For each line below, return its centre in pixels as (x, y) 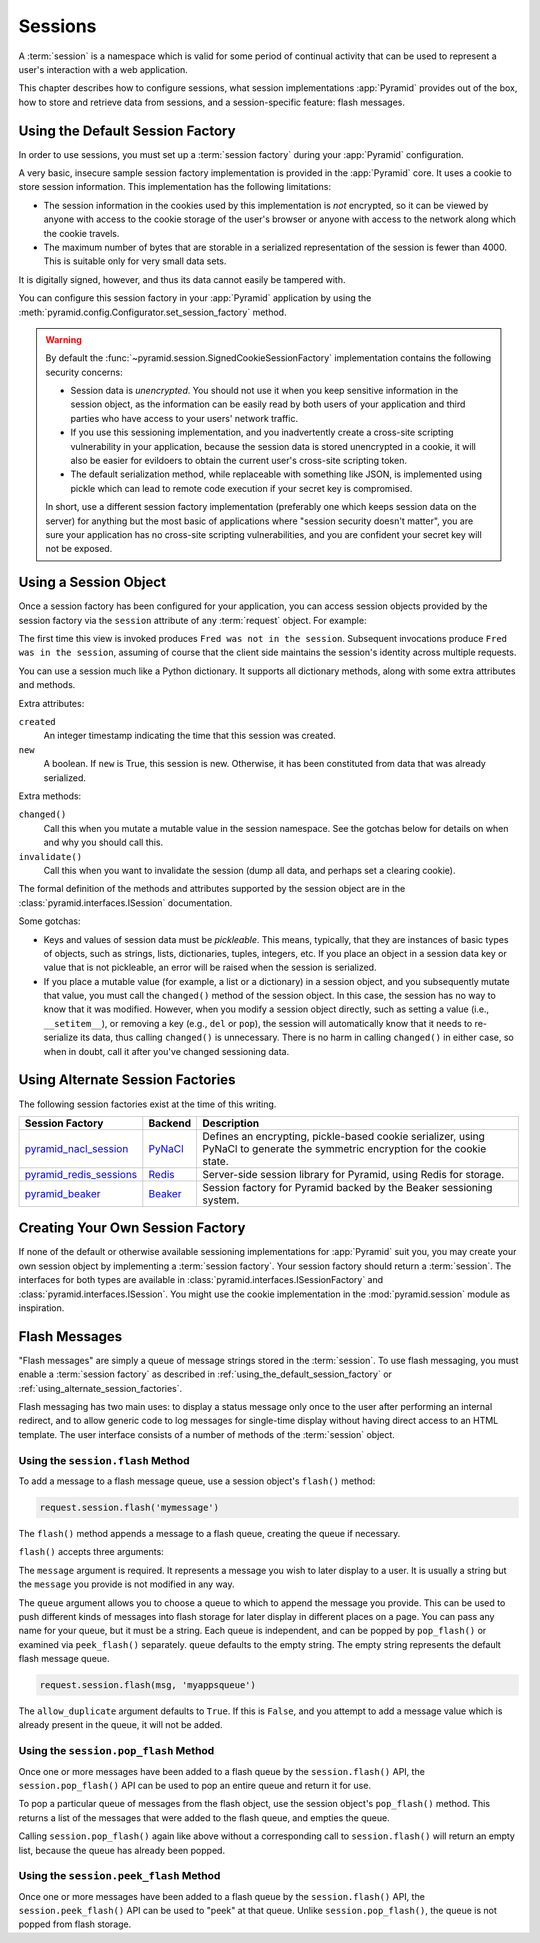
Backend (170, 1123)
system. (221, 1200)
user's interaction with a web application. (103, 69)
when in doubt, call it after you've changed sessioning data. (166, 1051)
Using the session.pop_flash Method (116, 1751)
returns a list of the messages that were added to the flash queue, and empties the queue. (204, 1817)
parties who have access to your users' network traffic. (184, 418)
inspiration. (41, 1308)
